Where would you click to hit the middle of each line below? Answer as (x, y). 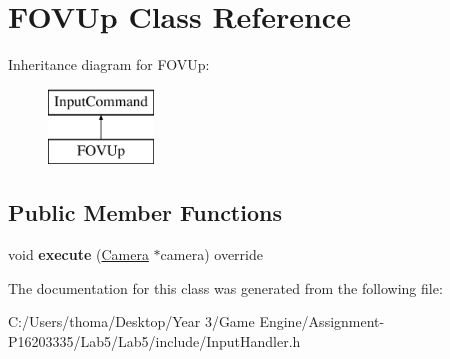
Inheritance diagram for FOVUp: (109, 64)
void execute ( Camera (78, 254)
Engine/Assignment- (322, 321)
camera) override (211, 254)
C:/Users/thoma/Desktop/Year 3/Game (131, 321)
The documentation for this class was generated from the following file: (225, 287)
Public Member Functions (145, 212)
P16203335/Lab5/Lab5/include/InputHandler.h (154, 340)
